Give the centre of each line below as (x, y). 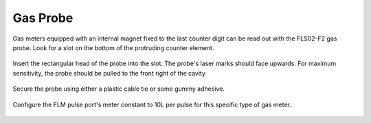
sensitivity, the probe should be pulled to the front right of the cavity (109, 73)
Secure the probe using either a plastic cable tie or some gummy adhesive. (119, 89)
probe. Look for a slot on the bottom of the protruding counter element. (113, 47)
